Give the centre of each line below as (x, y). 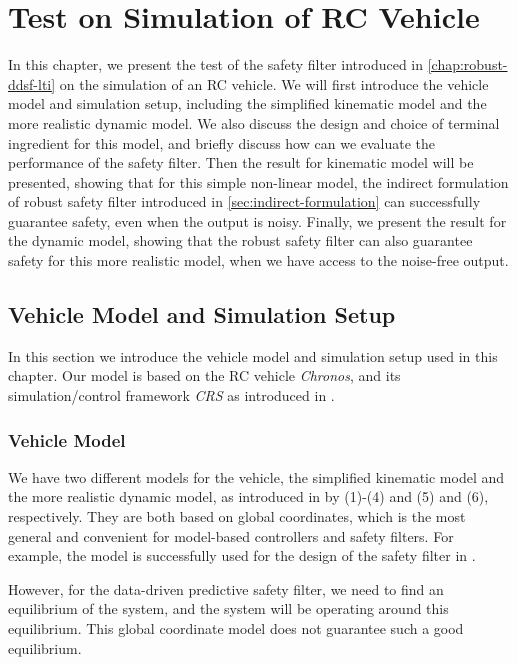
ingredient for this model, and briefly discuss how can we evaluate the (222, 142)
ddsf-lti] (32, 83)
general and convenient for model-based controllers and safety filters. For (231, 535)
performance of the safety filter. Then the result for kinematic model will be (241, 162)
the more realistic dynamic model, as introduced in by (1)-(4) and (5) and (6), (248, 496)
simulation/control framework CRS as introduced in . (171, 395)
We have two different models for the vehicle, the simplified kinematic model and (256, 476)
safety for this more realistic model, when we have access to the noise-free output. (258, 260)
